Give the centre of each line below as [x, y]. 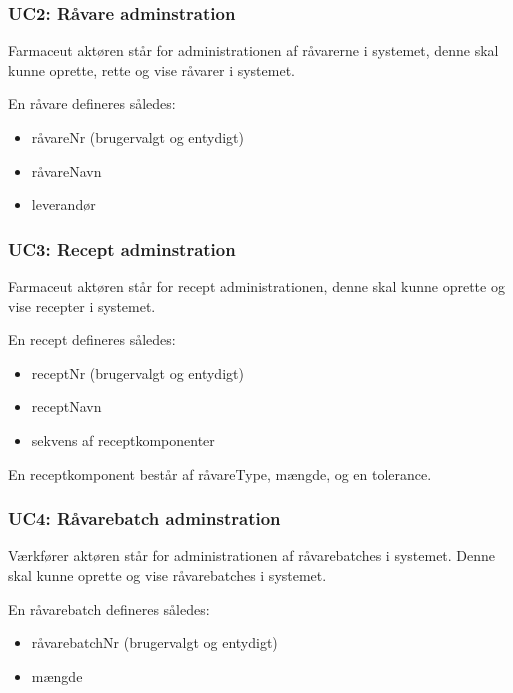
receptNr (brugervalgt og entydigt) [137, 372]
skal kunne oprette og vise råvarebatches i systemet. [167, 574]
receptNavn [66, 406]
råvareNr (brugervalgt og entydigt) [137, 137]
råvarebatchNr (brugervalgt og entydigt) [154, 642]
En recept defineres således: [92, 339]
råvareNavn [66, 170]
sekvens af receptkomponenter [123, 439]
